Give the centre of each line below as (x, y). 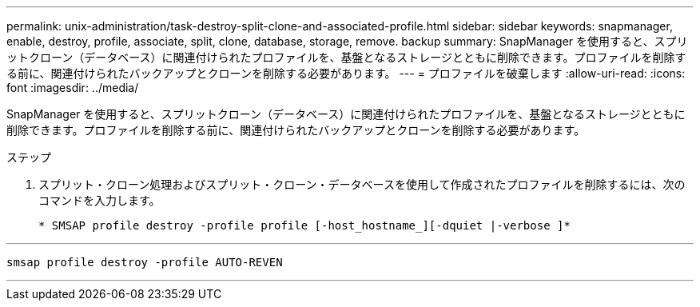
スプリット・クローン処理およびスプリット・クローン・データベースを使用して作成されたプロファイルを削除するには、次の (362, 184)
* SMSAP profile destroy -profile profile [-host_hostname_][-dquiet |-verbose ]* (304, 225)
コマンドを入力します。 (99, 200)
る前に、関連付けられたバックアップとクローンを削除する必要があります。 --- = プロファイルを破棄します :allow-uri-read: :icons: (346, 73)
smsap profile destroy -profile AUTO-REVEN (145, 262)
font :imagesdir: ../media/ (73, 88)
